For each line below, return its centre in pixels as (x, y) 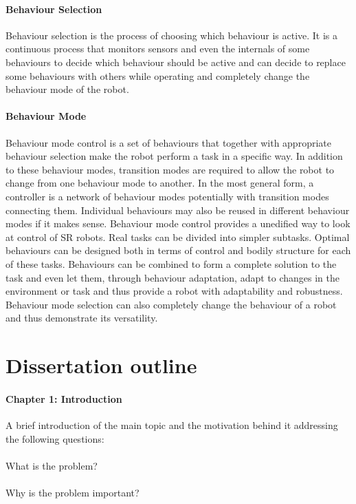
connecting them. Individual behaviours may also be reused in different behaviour (178, 210)
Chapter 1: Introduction (64, 398)
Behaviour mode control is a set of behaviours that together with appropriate (168, 142)
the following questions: (55, 438)
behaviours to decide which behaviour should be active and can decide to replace (176, 62)
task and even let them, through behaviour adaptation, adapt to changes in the (173, 277)
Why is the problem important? (73, 493)
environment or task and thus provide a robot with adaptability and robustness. (174, 291)
